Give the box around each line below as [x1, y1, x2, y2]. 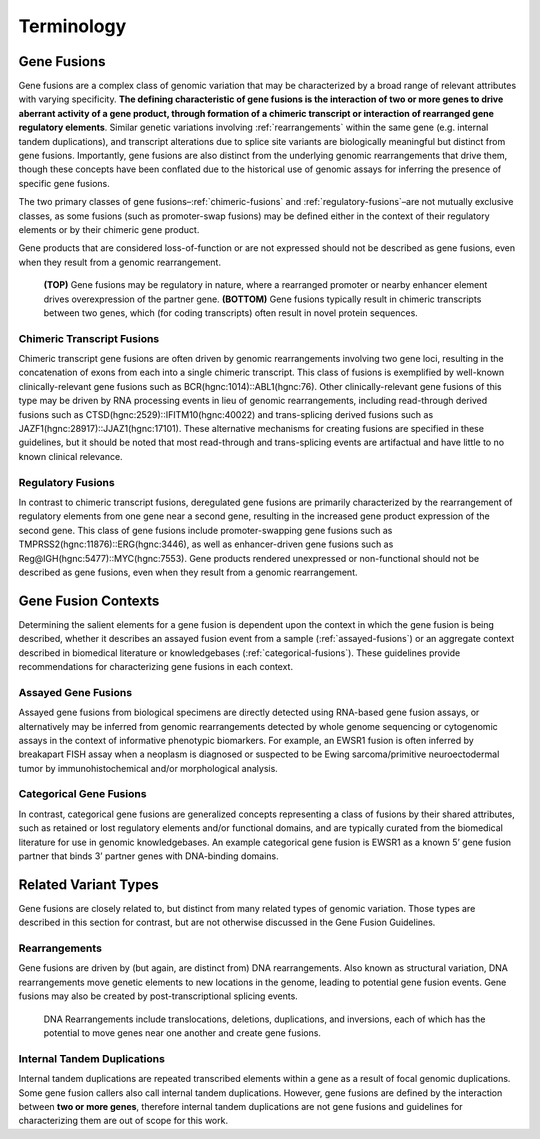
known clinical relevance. [18, 450, 124, 462]
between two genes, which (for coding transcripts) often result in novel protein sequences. [43, 306, 419, 319]
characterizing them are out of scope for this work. [18, 1115, 229, 1127]
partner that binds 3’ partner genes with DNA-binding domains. [18, 850, 279, 862]
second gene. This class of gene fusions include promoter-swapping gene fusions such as [18, 524, 393, 536]
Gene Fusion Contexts [18, 592, 160, 609]
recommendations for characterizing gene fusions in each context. [18, 660, 294, 672]
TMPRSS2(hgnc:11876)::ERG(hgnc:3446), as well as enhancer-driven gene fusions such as [18, 538, 394, 550]
